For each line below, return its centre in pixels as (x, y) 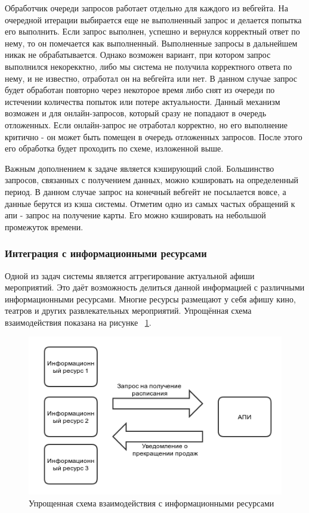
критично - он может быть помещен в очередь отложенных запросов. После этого (154, 136)
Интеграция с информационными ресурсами (106, 253)
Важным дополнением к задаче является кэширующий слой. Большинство (140, 168)
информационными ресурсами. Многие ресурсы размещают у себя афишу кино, (150, 299)
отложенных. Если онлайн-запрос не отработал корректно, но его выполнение (146, 124)
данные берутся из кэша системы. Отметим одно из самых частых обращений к (150, 203)
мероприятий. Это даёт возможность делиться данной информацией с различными (155, 287)
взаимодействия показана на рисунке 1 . (78, 322)
